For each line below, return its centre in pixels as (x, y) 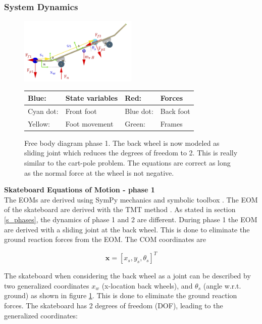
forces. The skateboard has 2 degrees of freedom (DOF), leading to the (114, 305)
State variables (92, 97)
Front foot (81, 111)
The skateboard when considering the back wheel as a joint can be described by (127, 276)
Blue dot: (139, 111)
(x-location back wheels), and (147, 285)
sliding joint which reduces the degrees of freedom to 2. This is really (131, 153)
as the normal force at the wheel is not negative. (99, 172)
